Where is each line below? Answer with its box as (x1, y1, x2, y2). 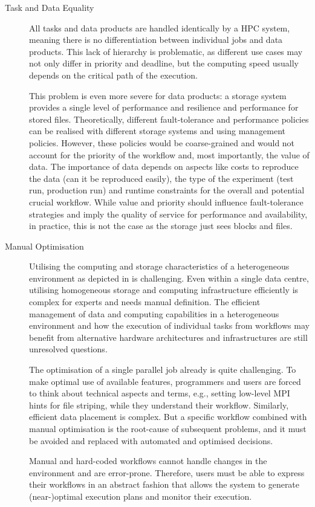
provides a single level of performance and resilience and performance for (29, 101, 299, 114)
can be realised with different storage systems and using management (29, 124, 286, 137)
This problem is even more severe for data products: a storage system (29, 89, 287, 102)
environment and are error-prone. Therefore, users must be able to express (29, 466, 305, 479)
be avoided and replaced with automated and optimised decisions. (29, 434, 273, 447)
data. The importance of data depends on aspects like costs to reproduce (29, 160, 299, 173)
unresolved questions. (29, 343, 108, 355)
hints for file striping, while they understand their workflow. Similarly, (29, 398, 289, 411)
